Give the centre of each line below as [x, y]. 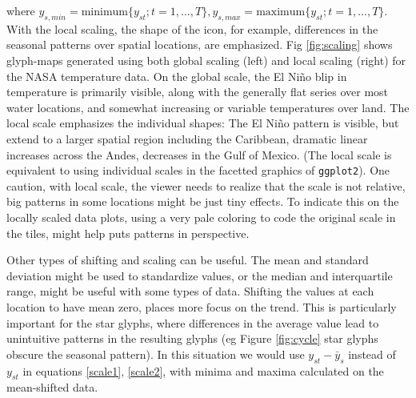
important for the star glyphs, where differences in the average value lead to [193, 322]
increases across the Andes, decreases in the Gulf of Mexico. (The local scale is [199, 154]
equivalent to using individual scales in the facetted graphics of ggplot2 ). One [198, 170]
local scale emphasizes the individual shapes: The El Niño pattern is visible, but [203, 123]
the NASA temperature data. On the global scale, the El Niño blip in [177, 76]
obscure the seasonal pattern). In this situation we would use [156, 354]
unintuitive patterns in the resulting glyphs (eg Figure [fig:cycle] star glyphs [192, 338]
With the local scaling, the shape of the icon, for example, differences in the [192, 28]
